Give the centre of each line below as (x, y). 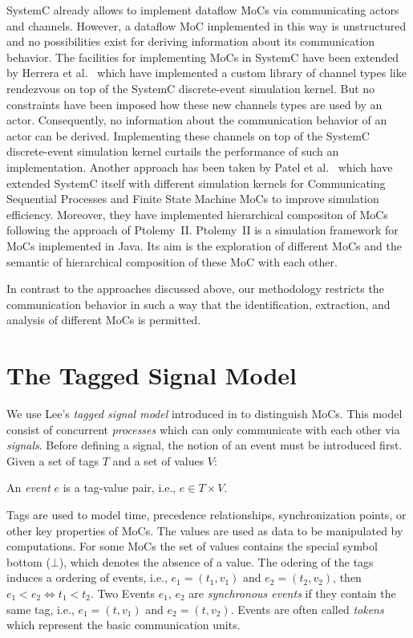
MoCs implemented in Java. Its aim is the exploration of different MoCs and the (204, 245)
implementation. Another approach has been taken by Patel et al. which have (200, 167)
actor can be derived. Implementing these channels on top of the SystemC (188, 135)
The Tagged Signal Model (152, 375)
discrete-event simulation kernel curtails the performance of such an (173, 151)
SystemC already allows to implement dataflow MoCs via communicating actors (203, 10)
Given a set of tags (53, 460)
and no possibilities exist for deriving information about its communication (191, 41)
